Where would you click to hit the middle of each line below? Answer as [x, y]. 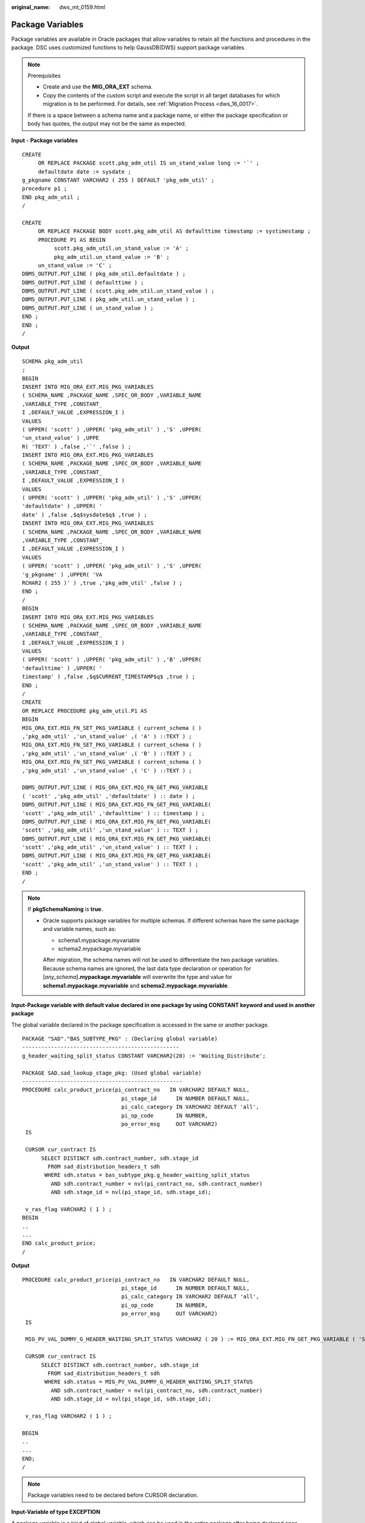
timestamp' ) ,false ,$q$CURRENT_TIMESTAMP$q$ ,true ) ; [109, 677]
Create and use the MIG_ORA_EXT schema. [98, 87]
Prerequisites [44, 76]
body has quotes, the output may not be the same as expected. [107, 124]
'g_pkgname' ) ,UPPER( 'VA [62, 574]
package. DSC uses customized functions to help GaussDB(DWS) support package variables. [128, 48]
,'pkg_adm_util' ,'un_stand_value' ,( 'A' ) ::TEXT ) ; [107, 736]
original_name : [31, 7]
